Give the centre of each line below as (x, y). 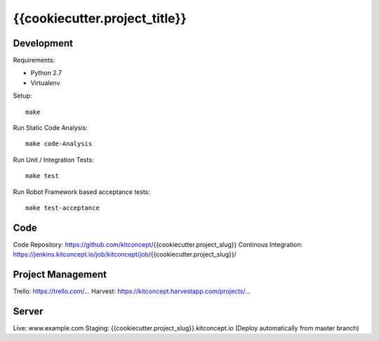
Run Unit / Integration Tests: (53, 160)
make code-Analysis (59, 144)
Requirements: (34, 60)
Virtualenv (45, 83)
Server (28, 311)
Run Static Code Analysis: (50, 128)
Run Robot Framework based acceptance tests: (82, 192)
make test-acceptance (62, 208)
